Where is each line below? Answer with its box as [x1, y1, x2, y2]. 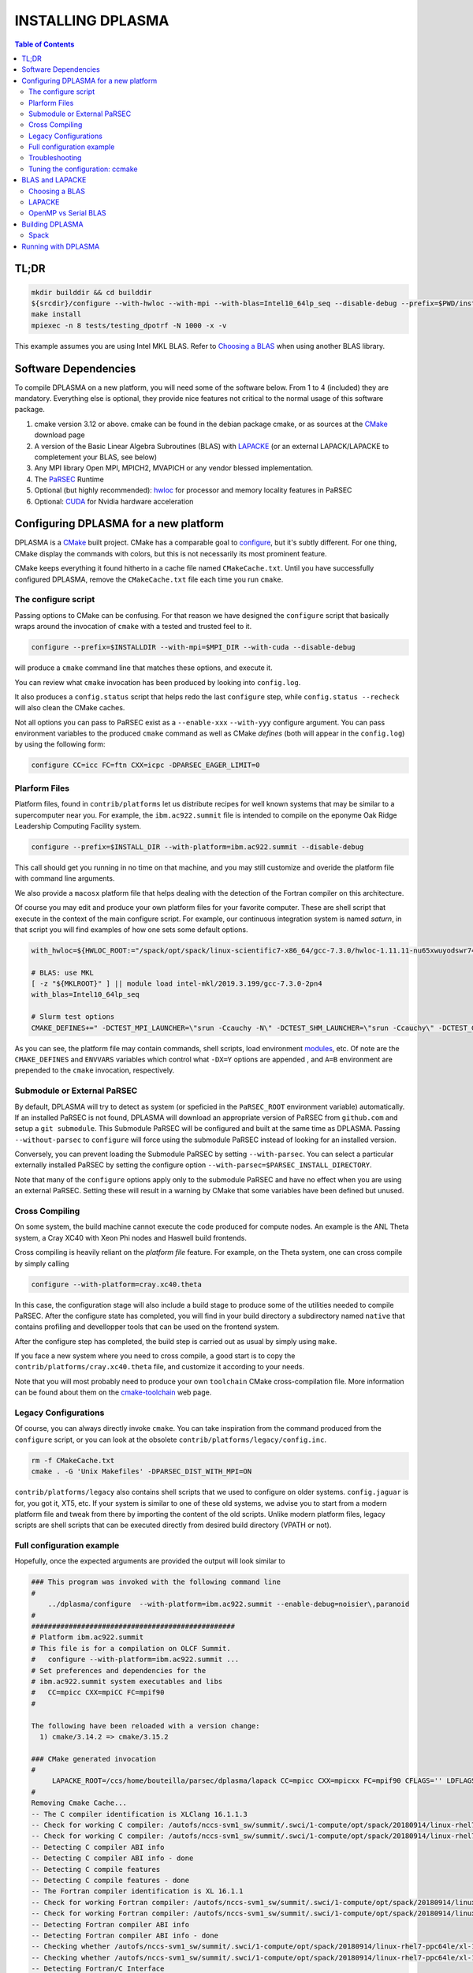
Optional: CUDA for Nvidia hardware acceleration [34, 496, 194, 506]
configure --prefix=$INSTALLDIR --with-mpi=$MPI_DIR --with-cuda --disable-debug [31, 643, 356, 652]
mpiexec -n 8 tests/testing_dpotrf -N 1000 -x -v [31, 320, 227, 330]
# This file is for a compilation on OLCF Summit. [31, 1644, 232, 1653]
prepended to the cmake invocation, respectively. [14, 1065, 175, 1075]
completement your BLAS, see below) [34, 452, 158, 462]
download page [34, 430, 86, 440]
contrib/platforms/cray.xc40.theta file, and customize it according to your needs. [14, 1362, 305, 1372]
